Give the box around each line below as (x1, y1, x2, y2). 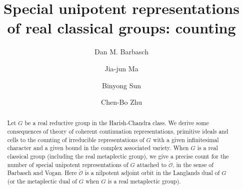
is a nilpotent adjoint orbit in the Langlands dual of (84, 169, 220, 177)
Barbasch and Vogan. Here (7, 169, 77, 177)
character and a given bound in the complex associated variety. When (7, 144, 189, 152)
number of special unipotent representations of (7, 160, 128, 169)
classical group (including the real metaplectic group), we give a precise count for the (7, 152, 229, 161)
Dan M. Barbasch (94, 46, 148, 57)
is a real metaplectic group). (107, 177, 181, 186)
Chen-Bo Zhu (101, 97, 142, 107)
